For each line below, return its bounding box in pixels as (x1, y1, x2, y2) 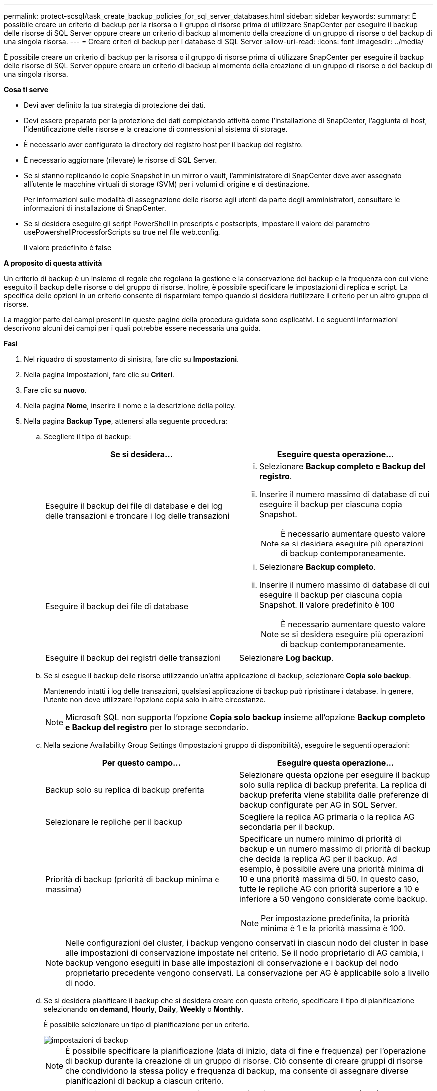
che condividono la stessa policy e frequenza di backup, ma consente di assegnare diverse (65, 1066, 409, 1076)
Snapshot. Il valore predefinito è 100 (259, 600, 395, 610)
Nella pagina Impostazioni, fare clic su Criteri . (24, 370, 175, 379)
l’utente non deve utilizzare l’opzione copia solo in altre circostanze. (44, 695, 266, 704)
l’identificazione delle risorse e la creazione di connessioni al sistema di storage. (24, 125, 288, 133)
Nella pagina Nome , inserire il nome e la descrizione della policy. (24, 401, 236, 410)
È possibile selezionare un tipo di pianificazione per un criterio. (44, 1020, 250, 1029)
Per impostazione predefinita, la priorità (261, 913, 410, 923)
